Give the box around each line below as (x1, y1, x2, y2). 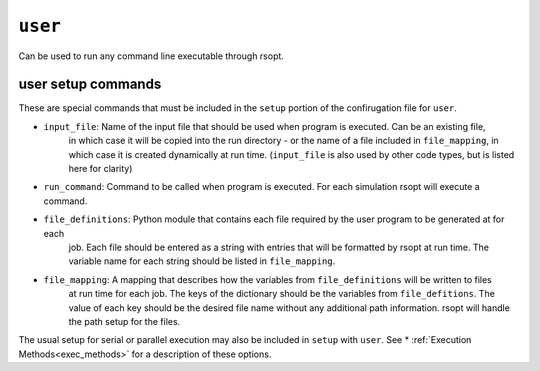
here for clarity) (68, 163, 133, 175)
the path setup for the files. (68, 315, 181, 327)
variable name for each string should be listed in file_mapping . (68, 255, 336, 267)
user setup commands (18, 76, 162, 93)
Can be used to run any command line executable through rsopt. (18, 50, 285, 62)
